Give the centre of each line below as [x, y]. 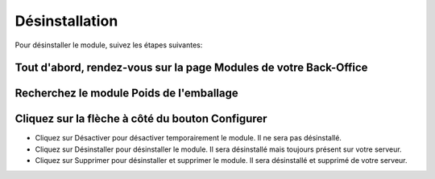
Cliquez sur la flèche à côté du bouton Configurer [141, 119]
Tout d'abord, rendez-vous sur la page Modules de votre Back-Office [191, 68]
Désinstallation [66, 21]
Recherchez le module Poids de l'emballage [126, 94]
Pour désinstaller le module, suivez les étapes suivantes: [109, 45]
